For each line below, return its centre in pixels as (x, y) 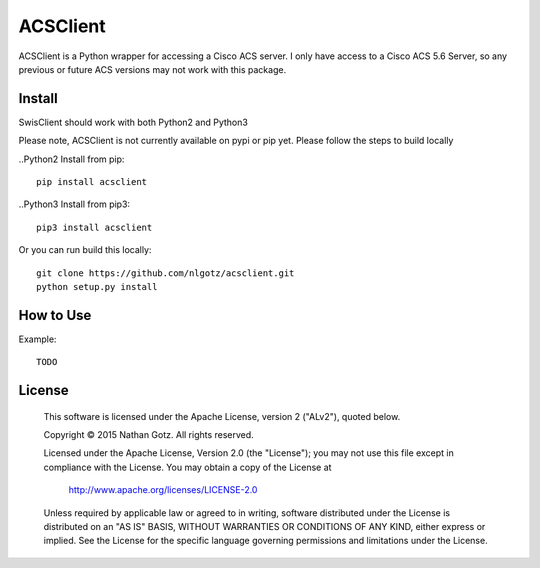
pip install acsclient (92, 182)
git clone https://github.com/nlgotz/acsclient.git (165, 273)
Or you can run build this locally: (85, 250)
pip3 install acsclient (94, 227)
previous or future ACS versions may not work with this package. (152, 69)
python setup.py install (97, 286)
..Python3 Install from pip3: (74, 204)
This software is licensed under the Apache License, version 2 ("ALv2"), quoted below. (222, 416)
